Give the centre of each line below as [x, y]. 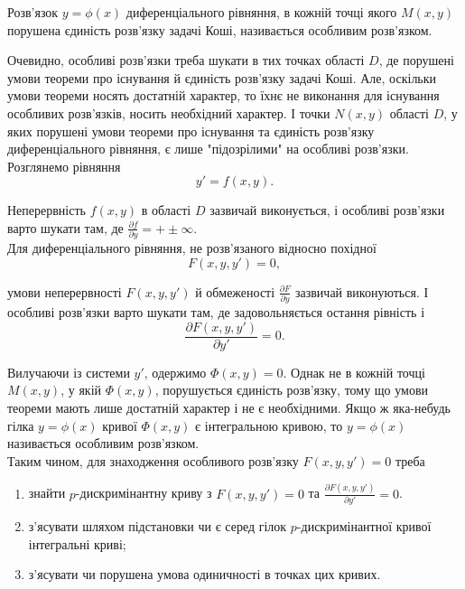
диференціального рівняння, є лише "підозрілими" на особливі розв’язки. [208, 149]
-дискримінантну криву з [144, 493]
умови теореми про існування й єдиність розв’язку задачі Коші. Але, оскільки [222, 77]
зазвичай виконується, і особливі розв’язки [327, 210]
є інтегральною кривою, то [269, 425]
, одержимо [175, 372]
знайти [47, 493]
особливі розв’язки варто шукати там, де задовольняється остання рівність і [216, 312]
